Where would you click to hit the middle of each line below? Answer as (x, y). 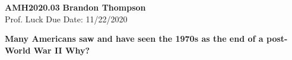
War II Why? (62, 50)
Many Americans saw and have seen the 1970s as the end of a (134, 39)
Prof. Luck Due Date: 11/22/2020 (66, 19)
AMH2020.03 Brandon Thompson (75, 7)
